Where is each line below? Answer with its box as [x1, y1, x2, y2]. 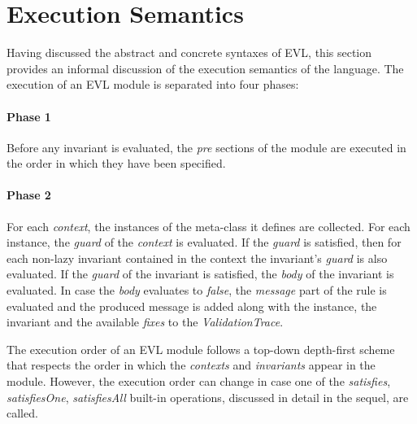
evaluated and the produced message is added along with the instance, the [7, 297, 377, 314]
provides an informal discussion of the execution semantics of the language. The [7, 59, 404, 76]
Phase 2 [7, 186, 51, 203]
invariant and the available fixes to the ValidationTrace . [7, 313, 284, 330]
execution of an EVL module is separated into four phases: [7, 76, 299, 93]
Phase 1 [7, 107, 51, 125]
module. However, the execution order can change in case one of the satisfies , [7, 373, 391, 390]
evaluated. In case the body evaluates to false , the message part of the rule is [7, 282, 387, 299]
